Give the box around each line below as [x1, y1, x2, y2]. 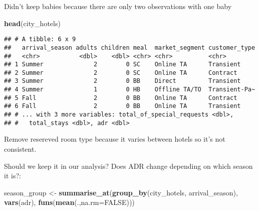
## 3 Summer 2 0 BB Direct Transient [4, 77, 241, 85]
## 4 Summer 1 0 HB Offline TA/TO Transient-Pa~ [4, 86, 255, 93]
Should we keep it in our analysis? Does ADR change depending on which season [4, 160, 253, 171]
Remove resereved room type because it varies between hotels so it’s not [4, 134, 225, 144]
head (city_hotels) [4, 18, 61, 28]
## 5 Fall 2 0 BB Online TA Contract [4, 94, 237, 101]
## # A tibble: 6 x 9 [4, 36, 76, 43]
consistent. [4, 144, 37, 154]
